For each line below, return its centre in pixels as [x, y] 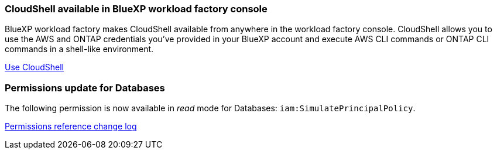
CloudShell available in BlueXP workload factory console [136, 9]
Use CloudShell [34, 67]
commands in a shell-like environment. [79, 49]
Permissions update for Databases [85, 88]
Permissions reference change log [71, 126]
